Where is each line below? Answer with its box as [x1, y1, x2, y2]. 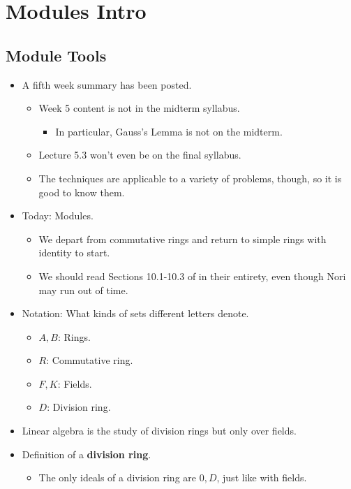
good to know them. [38, 184, 125, 199]
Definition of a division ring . [22, 446, 151, 461]
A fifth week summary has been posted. [22, 77, 192, 92]
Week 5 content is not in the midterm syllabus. [38, 101, 240, 115]
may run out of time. [38, 282, 128, 297]
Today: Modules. [22, 208, 94, 223]
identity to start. [38, 245, 110, 260]
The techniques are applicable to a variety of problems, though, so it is [38, 170, 342, 185]
